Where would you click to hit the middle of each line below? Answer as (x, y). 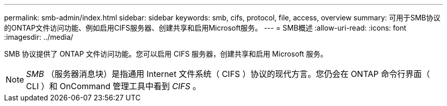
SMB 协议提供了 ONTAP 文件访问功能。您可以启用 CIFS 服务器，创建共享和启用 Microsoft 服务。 (166, 54)
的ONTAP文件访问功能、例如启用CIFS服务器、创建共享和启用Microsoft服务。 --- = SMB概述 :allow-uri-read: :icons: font (205, 28)
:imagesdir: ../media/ (39, 37)
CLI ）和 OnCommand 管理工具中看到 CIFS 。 (114, 86)
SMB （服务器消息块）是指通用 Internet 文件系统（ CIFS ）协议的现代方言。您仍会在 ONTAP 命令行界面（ (228, 74)
